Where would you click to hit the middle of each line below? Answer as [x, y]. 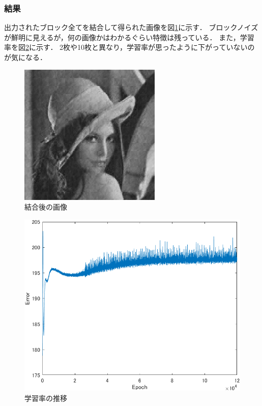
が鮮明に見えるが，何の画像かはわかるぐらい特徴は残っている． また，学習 [129, 37]
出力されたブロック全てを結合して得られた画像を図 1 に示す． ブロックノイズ [131, 27]
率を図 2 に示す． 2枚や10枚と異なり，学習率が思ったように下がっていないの [129, 47]
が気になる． [25, 57]
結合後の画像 [46, 207]
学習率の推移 [46, 398]
